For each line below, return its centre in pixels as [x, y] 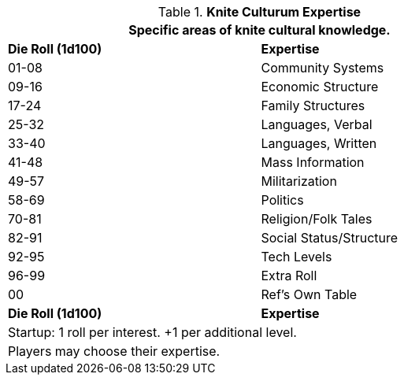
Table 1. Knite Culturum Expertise [259, 12]
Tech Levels [297, 257]
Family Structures [313, 105]
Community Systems [322, 68]
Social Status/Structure [330, 238]
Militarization [299, 181]
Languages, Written [319, 143]
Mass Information [313, 162]
